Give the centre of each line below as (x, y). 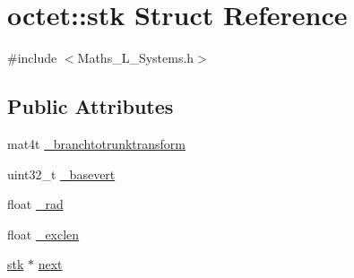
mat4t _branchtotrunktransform (96, 143)
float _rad (35, 204)
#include (32, 58)
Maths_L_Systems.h (136, 58)
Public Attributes (91, 106)
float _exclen (43, 234)
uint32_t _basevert (61, 174)
